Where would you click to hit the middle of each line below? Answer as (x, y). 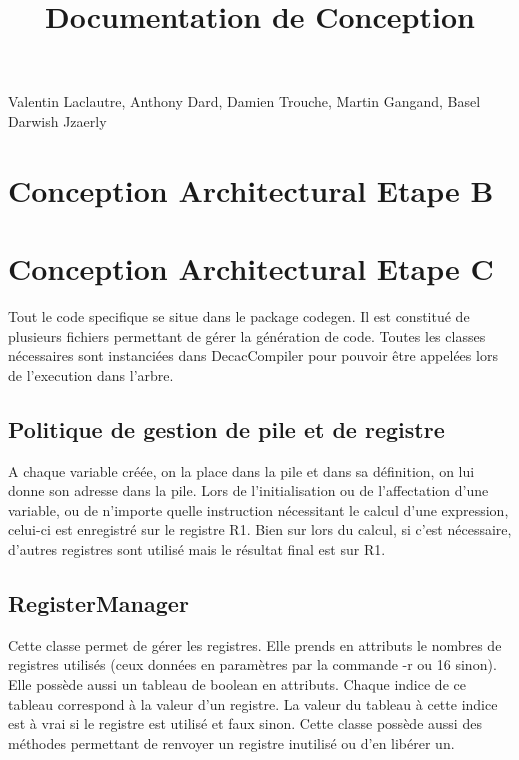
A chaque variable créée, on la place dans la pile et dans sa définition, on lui (241, 470)
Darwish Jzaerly (57, 120)
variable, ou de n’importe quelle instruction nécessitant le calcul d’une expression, (258, 509)
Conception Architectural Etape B (251, 189)
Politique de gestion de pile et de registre (226, 428)
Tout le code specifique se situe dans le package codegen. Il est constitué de (239, 316)
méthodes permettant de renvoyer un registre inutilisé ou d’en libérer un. (231, 742)
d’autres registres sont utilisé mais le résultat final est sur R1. (197, 549)
